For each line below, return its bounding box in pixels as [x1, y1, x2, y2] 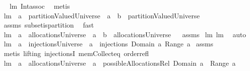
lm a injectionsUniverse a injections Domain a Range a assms [3, 39, 213, 49]
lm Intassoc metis [9, 1, 70, 11]
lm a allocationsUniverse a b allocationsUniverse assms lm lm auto [3, 29, 246, 39]
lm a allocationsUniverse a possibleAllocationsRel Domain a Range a [3, 57, 236, 68]
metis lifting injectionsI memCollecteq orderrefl [3, 48, 149, 58]
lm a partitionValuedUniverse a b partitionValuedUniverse [3, 10, 200, 20]
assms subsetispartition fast [3, 20, 94, 30]
